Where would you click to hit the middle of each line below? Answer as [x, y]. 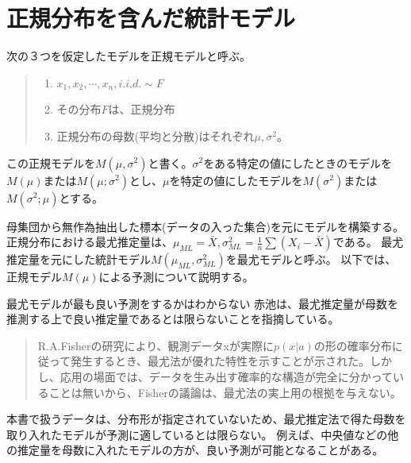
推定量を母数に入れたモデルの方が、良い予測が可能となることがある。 [200, 450]
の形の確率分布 [353, 345]
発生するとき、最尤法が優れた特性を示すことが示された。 [221, 361]
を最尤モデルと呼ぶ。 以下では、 [311, 259]
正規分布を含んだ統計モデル [151, 18]
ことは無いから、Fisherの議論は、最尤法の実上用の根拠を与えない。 [225, 392]
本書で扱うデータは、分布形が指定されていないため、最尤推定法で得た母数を [206, 419]
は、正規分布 [142, 109]
